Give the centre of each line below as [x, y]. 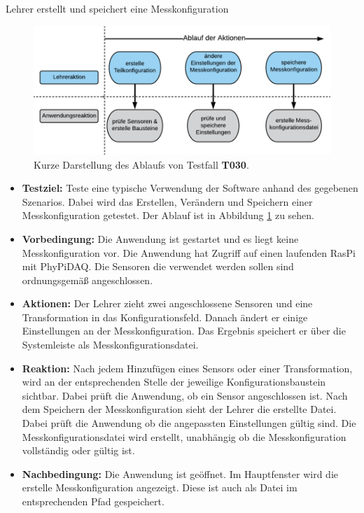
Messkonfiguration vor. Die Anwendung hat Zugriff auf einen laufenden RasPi [189, 252]
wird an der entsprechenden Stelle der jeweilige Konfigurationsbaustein [174, 382]
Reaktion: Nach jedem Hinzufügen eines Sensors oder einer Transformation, [187, 368]
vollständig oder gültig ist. [78, 450]
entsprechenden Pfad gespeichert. [93, 501]
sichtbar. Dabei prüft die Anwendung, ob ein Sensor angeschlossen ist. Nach [185, 395]
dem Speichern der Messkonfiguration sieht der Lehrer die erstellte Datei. [179, 409]
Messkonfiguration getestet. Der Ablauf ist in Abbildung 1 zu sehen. [168, 215]
